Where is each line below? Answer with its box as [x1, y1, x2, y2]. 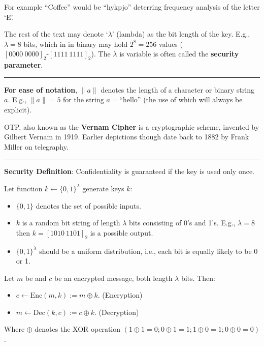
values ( [158, 38, 183, 49]
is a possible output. [90, 227, 153, 238]
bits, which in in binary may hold [23, 38, 128, 49]
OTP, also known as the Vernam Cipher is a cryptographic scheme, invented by [4, 121, 259, 132]
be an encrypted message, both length [54, 272, 173, 283]
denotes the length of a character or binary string [101, 84, 254, 95]
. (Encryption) [97, 290, 143, 300]
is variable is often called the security [119, 48, 239, 59]
